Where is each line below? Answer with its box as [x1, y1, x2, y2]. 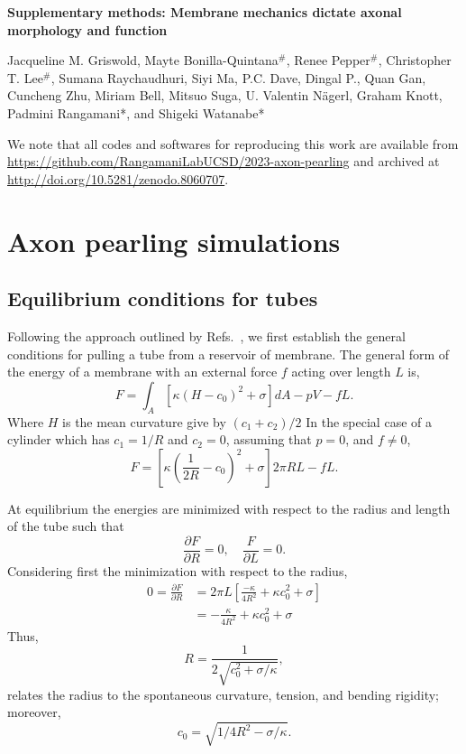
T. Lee [7, 68, 43, 87]
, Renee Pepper [286, 51, 370, 70]
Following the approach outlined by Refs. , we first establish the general [7, 326, 406, 345]
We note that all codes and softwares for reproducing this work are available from [7, 134, 459, 153]
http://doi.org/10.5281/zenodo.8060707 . [7, 169, 229, 188]
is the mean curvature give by [62, 412, 226, 431]
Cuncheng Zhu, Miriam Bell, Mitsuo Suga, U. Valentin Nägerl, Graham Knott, [7, 86, 443, 105]
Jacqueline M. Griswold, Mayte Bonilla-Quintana [7, 51, 279, 70]
